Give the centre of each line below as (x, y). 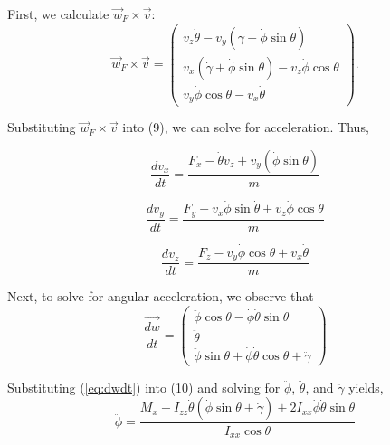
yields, (366, 387)
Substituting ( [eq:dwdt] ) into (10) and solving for (144, 387)
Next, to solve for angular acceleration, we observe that (161, 296)
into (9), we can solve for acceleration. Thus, (246, 127)
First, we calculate (58, 14)
